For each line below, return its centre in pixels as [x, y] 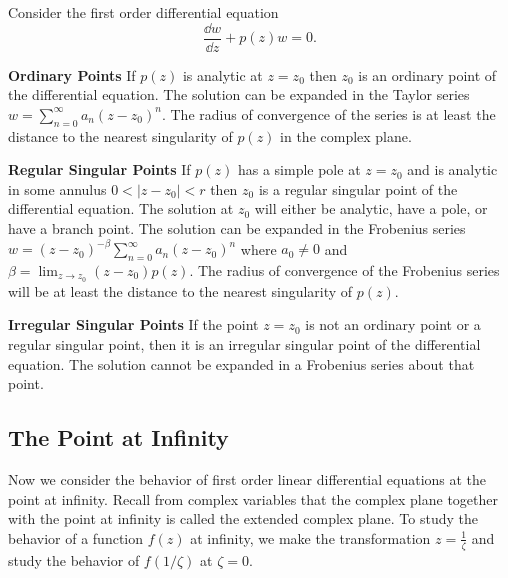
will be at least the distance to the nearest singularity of [180, 290]
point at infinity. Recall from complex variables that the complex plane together [253, 498]
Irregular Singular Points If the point [133, 324]
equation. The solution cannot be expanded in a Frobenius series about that [241, 363]
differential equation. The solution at [121, 208]
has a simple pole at [299, 169]
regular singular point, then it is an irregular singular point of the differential [244, 343]
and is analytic [452, 169]
